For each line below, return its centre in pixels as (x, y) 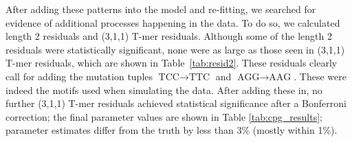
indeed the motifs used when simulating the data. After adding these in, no (164, 90)
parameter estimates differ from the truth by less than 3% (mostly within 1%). (172, 130)
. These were (320, 76)
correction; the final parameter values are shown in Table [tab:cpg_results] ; (164, 116)
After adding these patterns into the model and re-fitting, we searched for (161, 9)
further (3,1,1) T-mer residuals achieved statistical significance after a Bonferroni (176, 103)
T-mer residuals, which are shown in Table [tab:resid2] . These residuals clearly (172, 63)
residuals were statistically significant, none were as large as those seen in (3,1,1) (175, 49)
